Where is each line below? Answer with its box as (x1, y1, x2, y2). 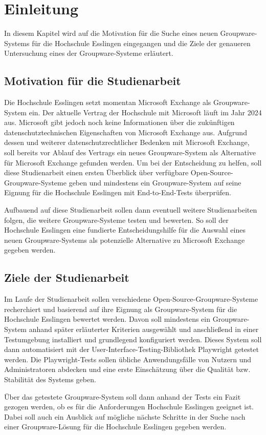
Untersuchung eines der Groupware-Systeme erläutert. (4, 48, 173, 58)
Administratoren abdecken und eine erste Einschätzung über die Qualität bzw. (4, 364, 251, 375)
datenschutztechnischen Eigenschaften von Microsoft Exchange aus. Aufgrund (4, 127, 247, 137)
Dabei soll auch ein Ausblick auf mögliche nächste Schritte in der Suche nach (4, 411, 246, 422)
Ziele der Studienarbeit (4, 270, 129, 285)
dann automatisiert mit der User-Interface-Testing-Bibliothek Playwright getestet (4, 344, 259, 355)
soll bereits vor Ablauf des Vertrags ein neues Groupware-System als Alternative (4, 147, 256, 158)
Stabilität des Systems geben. (4, 374, 96, 384)
